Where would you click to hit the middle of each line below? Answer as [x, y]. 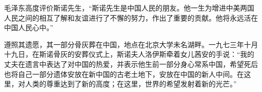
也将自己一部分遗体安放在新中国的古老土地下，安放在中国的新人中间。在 [124, 74]
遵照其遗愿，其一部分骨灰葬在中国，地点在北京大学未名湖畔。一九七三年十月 [131, 44]
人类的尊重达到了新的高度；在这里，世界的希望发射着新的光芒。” [131, 84]
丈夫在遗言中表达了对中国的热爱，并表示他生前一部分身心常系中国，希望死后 [131, 64]
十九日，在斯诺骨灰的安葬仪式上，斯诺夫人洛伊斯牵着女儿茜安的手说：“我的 [129, 54]
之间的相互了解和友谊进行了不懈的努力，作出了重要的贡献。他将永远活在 [138, 17]
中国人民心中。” [29, 27]
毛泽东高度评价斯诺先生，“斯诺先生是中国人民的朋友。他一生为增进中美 [122, 8]
